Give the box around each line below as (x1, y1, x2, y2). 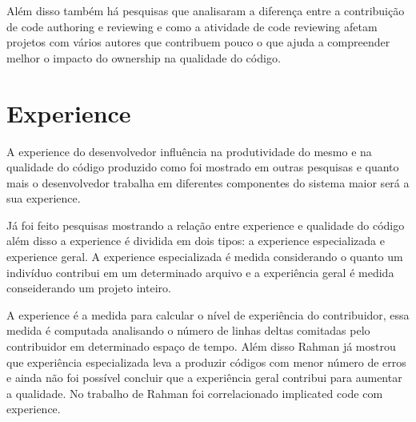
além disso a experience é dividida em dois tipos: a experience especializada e (6, 232, 385, 249)
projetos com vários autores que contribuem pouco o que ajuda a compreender (6, 34, 390, 50)
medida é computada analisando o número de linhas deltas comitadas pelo (6, 322, 370, 339)
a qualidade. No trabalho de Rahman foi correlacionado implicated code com (6, 384, 383, 401)
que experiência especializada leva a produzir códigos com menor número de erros (6, 353, 406, 370)
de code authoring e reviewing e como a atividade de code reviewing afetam (6, 18, 378, 34)
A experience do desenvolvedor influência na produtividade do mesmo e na (6, 143, 372, 159)
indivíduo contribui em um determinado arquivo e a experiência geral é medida (6, 263, 394, 280)
